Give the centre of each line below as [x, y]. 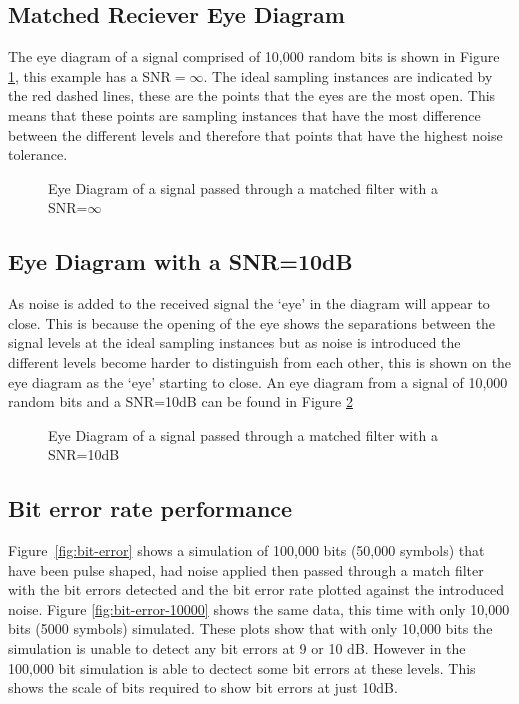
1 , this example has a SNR [89, 75]
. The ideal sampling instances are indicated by [348, 75]
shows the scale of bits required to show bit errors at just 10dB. [203, 687]
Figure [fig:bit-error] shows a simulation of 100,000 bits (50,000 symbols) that [246, 550]
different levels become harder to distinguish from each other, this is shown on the [260, 361]
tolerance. [38, 154]
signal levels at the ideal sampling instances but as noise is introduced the [234, 342]
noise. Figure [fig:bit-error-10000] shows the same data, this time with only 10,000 [259, 608]
